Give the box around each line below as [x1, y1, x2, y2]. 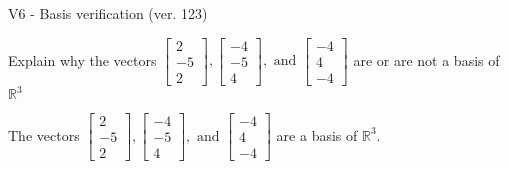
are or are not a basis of [353, 49, 500, 70]
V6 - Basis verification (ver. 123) [8, 3, 208, 23]
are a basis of [276, 124, 358, 145]
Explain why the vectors [8, 49, 157, 70]
